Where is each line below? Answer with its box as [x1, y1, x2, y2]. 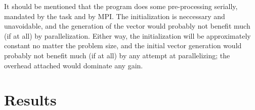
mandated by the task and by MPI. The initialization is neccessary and [4, 11, 225, 21]
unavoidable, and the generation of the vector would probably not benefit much [4, 21, 250, 31]
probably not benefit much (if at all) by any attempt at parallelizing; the [4, 50, 230, 60]
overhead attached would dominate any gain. [4, 60, 143, 70]
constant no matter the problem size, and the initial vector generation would [4, 40, 242, 51]
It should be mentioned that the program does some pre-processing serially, [4, 1, 238, 11]
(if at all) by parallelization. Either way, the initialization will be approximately [4, 30, 251, 41]
